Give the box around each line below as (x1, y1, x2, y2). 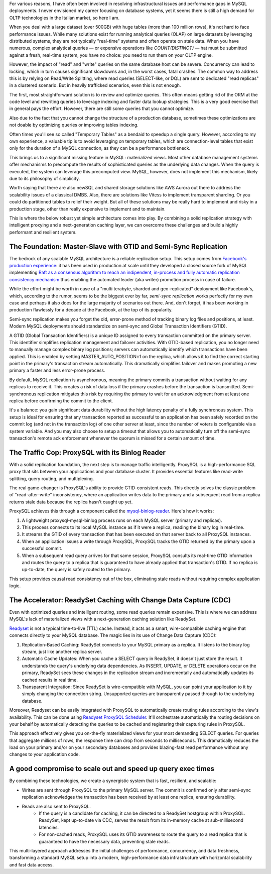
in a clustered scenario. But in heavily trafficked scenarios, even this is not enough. (9, 82, 181, 88)
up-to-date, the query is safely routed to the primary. (22, 567, 131, 573)
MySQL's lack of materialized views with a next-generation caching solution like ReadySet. (9, 616, 197, 622)
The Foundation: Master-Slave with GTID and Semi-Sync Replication (9, 242, 228, 251)
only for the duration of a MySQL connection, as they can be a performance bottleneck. (9, 145, 191, 151)
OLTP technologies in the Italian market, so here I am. (9, 15, 120, 21)
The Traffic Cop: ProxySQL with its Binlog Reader (9, 448, 166, 457)
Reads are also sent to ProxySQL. (22, 803, 91, 809)
